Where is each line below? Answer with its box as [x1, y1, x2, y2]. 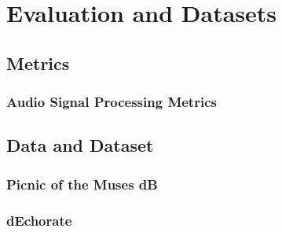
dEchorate [6, 210, 72, 230]
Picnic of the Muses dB [6, 174, 158, 193]
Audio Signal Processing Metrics [6, 92, 217, 112]
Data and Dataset [6, 133, 154, 157]
